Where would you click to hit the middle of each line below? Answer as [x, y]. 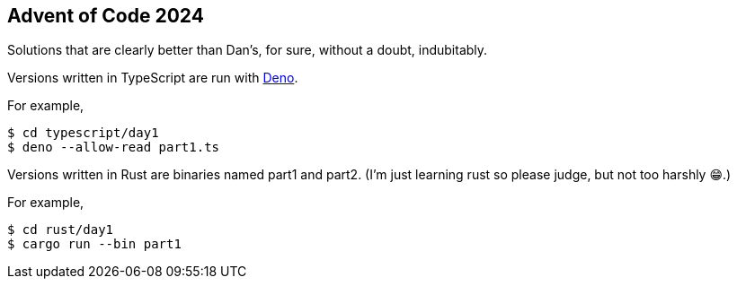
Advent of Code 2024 [106, 16]
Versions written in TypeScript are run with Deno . [153, 78]
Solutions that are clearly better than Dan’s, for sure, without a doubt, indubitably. [248, 50]
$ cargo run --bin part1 [94, 244]
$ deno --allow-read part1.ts [114, 147]
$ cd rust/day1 [61, 230]
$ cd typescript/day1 [83, 133]
